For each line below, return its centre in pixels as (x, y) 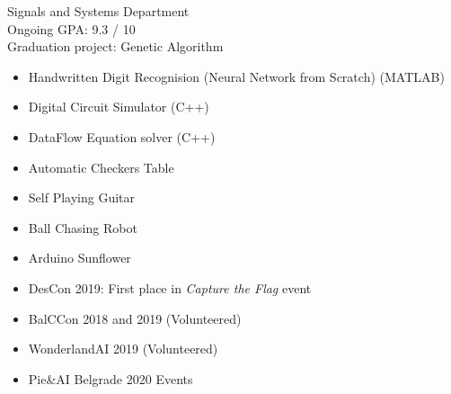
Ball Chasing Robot (83, 227)
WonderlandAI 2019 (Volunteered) (123, 349)
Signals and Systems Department (98, 11)
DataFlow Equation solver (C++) (122, 136)
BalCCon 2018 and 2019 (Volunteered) (135, 318)
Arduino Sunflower (80, 258)
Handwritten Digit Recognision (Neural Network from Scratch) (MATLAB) (236, 76)
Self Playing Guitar (81, 197)
